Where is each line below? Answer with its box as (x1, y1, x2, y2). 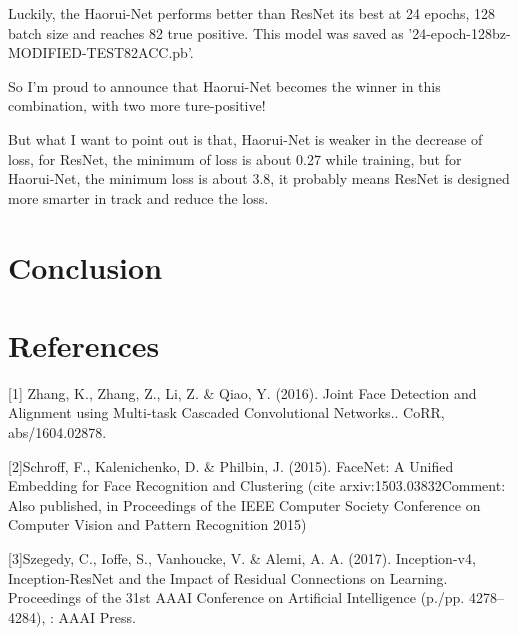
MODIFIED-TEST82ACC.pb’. (8, 42, 194, 63)
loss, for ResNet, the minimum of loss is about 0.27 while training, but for (8, 148, 462, 169)
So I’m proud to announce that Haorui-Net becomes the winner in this (8, 75, 441, 96)
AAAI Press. (58, 606, 136, 627)
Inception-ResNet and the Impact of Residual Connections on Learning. (8, 567, 448, 588)
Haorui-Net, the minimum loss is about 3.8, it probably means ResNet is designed (8, 168, 510, 189)
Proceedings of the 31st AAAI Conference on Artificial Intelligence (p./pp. (8, 587, 465, 608)
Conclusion (8, 246, 163, 287)
